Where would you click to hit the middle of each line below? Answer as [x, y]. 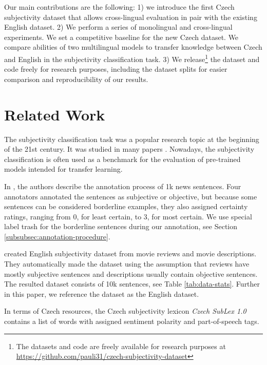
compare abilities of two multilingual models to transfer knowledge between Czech [133, 47]
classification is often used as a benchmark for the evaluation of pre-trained [122, 159]
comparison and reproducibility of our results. [76, 79]
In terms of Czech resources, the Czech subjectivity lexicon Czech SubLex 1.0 [125, 311]
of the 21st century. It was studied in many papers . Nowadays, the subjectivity [129, 149]
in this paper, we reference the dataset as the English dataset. [102, 293]
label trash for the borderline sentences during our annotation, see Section [121, 226]
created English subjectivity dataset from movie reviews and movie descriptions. [130, 254]
